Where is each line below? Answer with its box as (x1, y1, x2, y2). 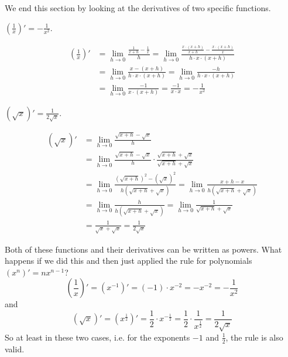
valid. (5, 342, 25, 355)
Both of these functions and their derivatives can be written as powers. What (5, 243, 282, 255)
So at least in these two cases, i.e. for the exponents (5, 331, 190, 343)
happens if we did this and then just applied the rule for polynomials (5, 254, 252, 267)
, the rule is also (225, 331, 283, 343)
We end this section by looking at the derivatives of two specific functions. (5, 2, 271, 13)
